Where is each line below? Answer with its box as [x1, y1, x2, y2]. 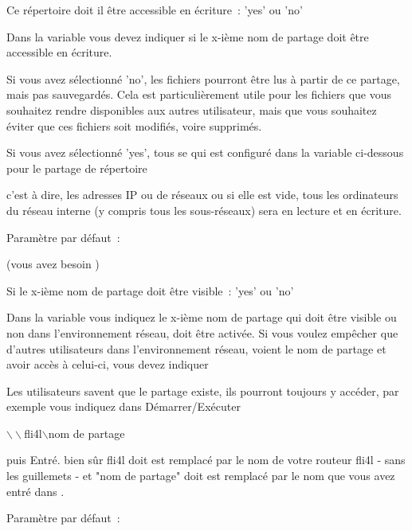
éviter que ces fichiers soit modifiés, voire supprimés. [6, 117, 262, 134]
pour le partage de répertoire [6, 159, 147, 176]
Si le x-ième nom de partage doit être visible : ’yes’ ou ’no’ [6, 282, 294, 299]
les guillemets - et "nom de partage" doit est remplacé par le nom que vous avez [6, 467, 395, 484]
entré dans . [6, 482, 65, 499]
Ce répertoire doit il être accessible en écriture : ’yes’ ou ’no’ [6, 2, 303, 18]
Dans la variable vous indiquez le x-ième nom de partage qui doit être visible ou [6, 309, 397, 326]
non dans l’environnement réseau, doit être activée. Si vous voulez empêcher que [6, 324, 398, 341]
